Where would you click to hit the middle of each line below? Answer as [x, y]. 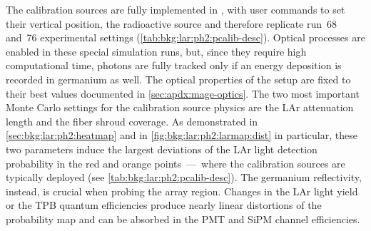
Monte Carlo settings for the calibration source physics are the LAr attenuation [180, 107]
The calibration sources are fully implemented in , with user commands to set [176, 9]
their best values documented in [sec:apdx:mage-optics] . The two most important [183, 93]
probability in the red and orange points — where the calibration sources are [176, 163]
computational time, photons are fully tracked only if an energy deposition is [174, 65]
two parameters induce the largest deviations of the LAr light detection [162, 149]
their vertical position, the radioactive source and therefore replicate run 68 [172, 23]
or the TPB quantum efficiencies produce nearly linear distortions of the [164, 205]
